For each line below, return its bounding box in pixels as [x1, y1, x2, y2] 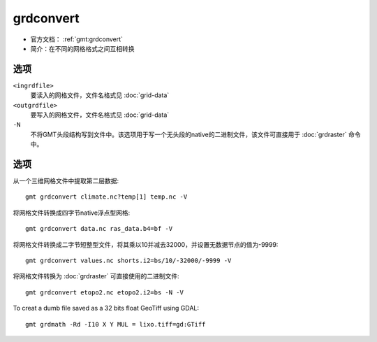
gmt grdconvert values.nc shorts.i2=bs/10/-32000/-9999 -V [25, 257, 232, 265]
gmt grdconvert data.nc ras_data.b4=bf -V [25, 225, 173, 233]
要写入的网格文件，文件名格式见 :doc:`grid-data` [30, 111, 170, 119]
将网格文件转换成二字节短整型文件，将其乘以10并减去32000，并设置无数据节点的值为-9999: [13, 240, 279, 248]
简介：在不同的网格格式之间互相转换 [30, 44, 135, 52]
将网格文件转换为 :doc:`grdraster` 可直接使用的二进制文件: [13, 272, 179, 280]
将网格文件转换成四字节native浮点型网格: [13, 208, 131, 217]
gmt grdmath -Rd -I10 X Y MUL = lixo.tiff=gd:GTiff [25, 320, 206, 328]
